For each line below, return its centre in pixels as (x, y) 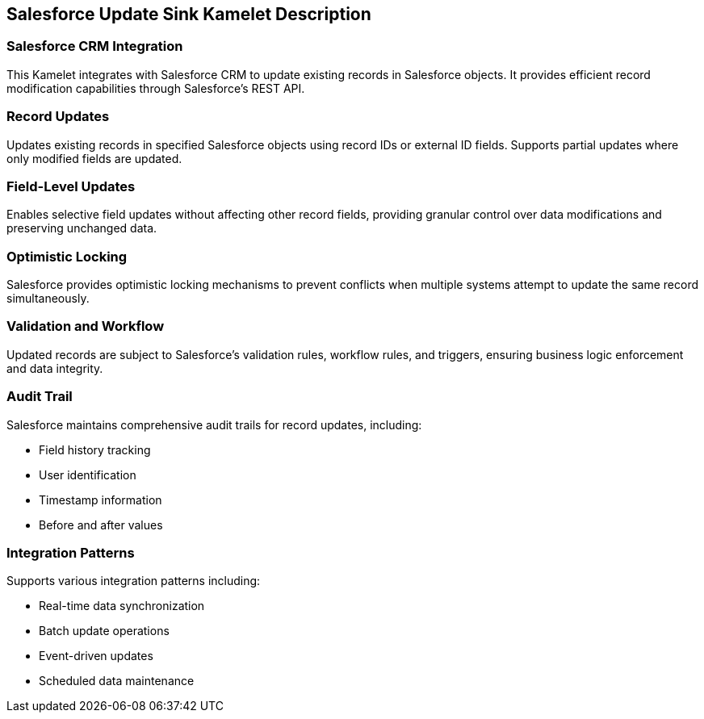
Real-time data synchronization (122, 606)
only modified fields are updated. (94, 158)
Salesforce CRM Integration (95, 46)
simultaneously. (48, 299)
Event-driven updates (96, 656)
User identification (88, 474)
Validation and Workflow (86, 326)
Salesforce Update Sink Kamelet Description (189, 14)
